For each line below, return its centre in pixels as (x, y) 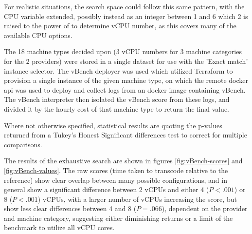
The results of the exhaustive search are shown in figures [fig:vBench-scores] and (123, 161)
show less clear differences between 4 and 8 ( (70, 208)
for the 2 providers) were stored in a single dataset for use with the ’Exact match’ (126, 61)
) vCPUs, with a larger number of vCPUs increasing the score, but (137, 199)
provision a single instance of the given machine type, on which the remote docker (126, 80)
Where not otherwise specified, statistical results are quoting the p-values (113, 125)
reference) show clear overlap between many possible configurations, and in (116, 180)
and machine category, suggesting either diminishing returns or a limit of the (118, 218)
